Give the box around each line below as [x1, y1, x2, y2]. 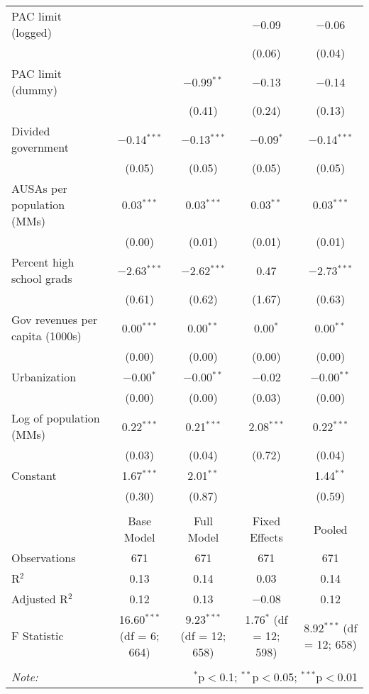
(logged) [11, 24, 52, 40]
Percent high [11, 254, 75, 270]
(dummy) [11, 82, 57, 98]
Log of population [11, 410, 100, 426]
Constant [11, 467, 57, 483]
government [11, 139, 69, 155]
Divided [11, 123, 50, 139]
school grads [11, 270, 72, 286]
